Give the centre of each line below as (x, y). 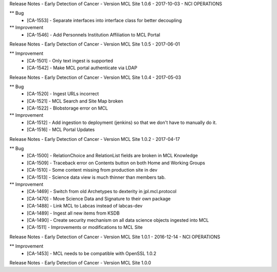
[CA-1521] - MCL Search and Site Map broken (75, 101)
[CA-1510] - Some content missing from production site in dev (92, 170)
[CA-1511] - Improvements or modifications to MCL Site (85, 227)
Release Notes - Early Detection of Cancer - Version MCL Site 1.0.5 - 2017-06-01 (95, 44)
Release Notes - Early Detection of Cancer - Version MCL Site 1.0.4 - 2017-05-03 (95, 77)
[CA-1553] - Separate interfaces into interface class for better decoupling (104, 20)
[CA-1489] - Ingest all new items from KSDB (73, 213)
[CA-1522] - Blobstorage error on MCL (67, 108)
